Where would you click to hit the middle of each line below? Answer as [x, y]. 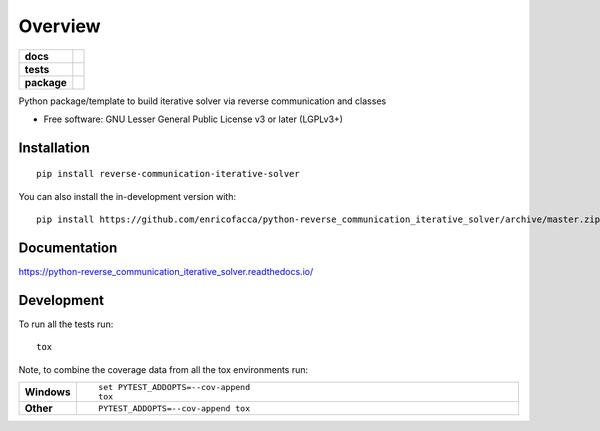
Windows [47, 392]
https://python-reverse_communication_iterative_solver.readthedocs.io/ [166, 272]
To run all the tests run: [66, 324]
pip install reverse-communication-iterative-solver [168, 174]
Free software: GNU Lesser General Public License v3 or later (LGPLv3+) [193, 119]
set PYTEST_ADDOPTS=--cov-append [174, 387]
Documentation [68, 247]
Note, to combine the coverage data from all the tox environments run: [163, 369]
